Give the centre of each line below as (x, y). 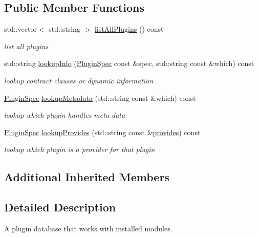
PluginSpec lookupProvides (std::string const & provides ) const (102, 132)
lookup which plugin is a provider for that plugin (80, 149)
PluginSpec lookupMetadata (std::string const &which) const (100, 98)
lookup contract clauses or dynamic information (79, 80)
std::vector (20, 29)
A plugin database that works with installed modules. (88, 228)
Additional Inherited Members (87, 177)
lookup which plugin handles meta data (65, 115)
